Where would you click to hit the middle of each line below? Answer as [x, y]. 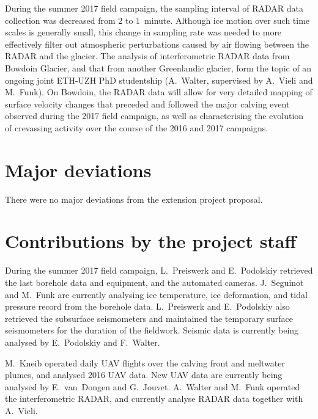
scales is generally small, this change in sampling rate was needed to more [143, 32]
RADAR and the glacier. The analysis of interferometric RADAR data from [147, 56]
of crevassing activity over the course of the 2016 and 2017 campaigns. [137, 127]
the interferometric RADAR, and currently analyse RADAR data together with [154, 399]
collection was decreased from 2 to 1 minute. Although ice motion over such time [157, 20]
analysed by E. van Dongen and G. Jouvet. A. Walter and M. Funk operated [153, 386]
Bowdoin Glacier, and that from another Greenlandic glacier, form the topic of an [158, 67]
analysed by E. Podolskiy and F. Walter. [83, 342]
